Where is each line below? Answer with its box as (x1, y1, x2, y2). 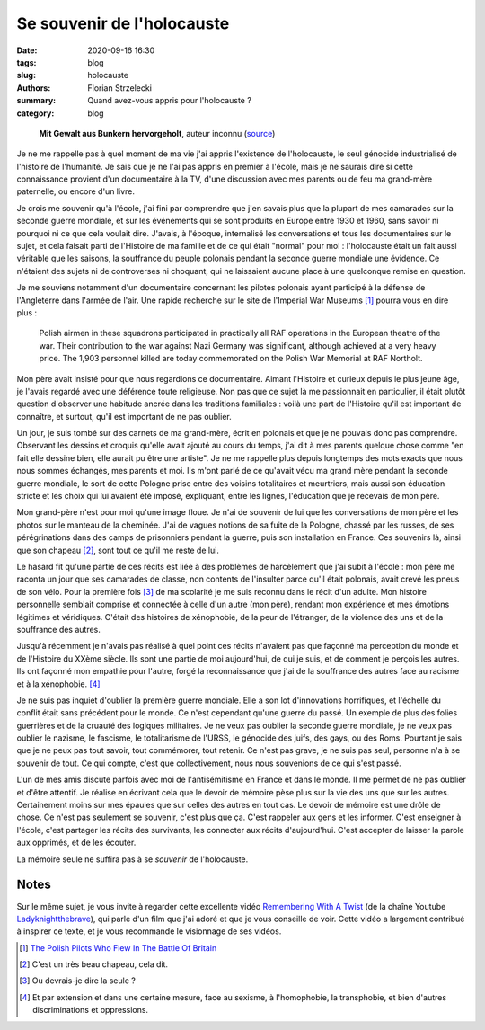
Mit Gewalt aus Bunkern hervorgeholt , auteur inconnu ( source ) (39, 128, 276, 138)
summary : (16, 95, 57, 106)
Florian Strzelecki (87, 82, 153, 93)
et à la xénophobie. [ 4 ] (16, 679, 101, 689)
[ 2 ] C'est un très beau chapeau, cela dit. (19, 959, 169, 970)
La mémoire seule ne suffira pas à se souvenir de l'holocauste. (16, 854, 249, 865)
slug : (16, 70, 36, 81)
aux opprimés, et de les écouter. (16, 837, 137, 848)
